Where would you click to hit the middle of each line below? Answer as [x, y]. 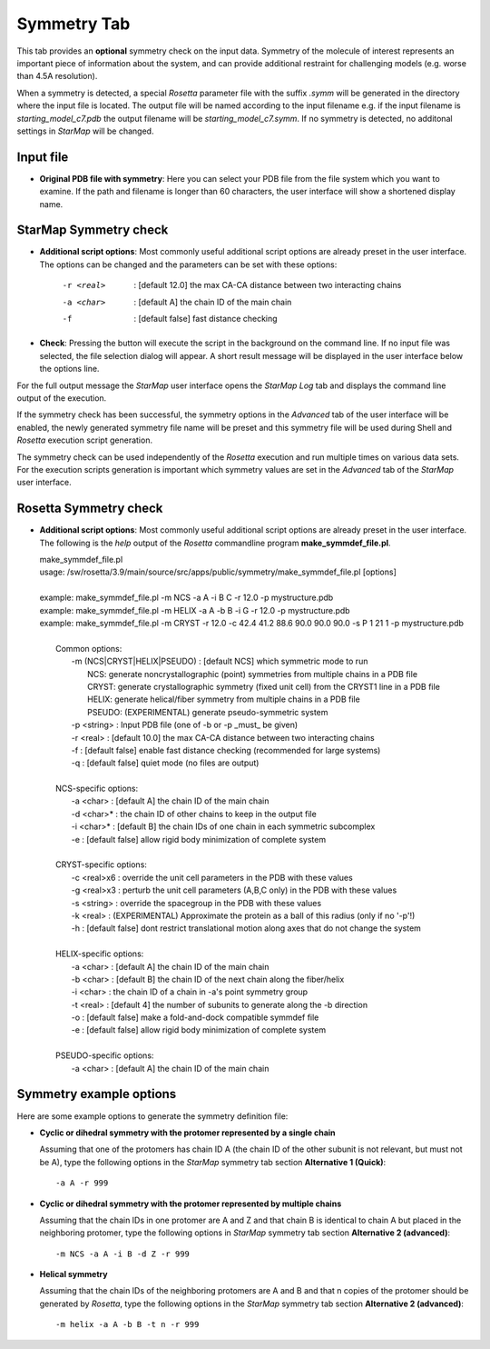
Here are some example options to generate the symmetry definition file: [152, 1116]
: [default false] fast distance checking [206, 319]
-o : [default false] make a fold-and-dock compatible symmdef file [195, 1017]
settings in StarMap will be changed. [85, 131]
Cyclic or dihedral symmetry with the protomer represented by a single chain [187, 1133]
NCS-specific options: [97, 789]
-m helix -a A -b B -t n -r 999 [127, 1324]
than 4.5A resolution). [57, 76]
